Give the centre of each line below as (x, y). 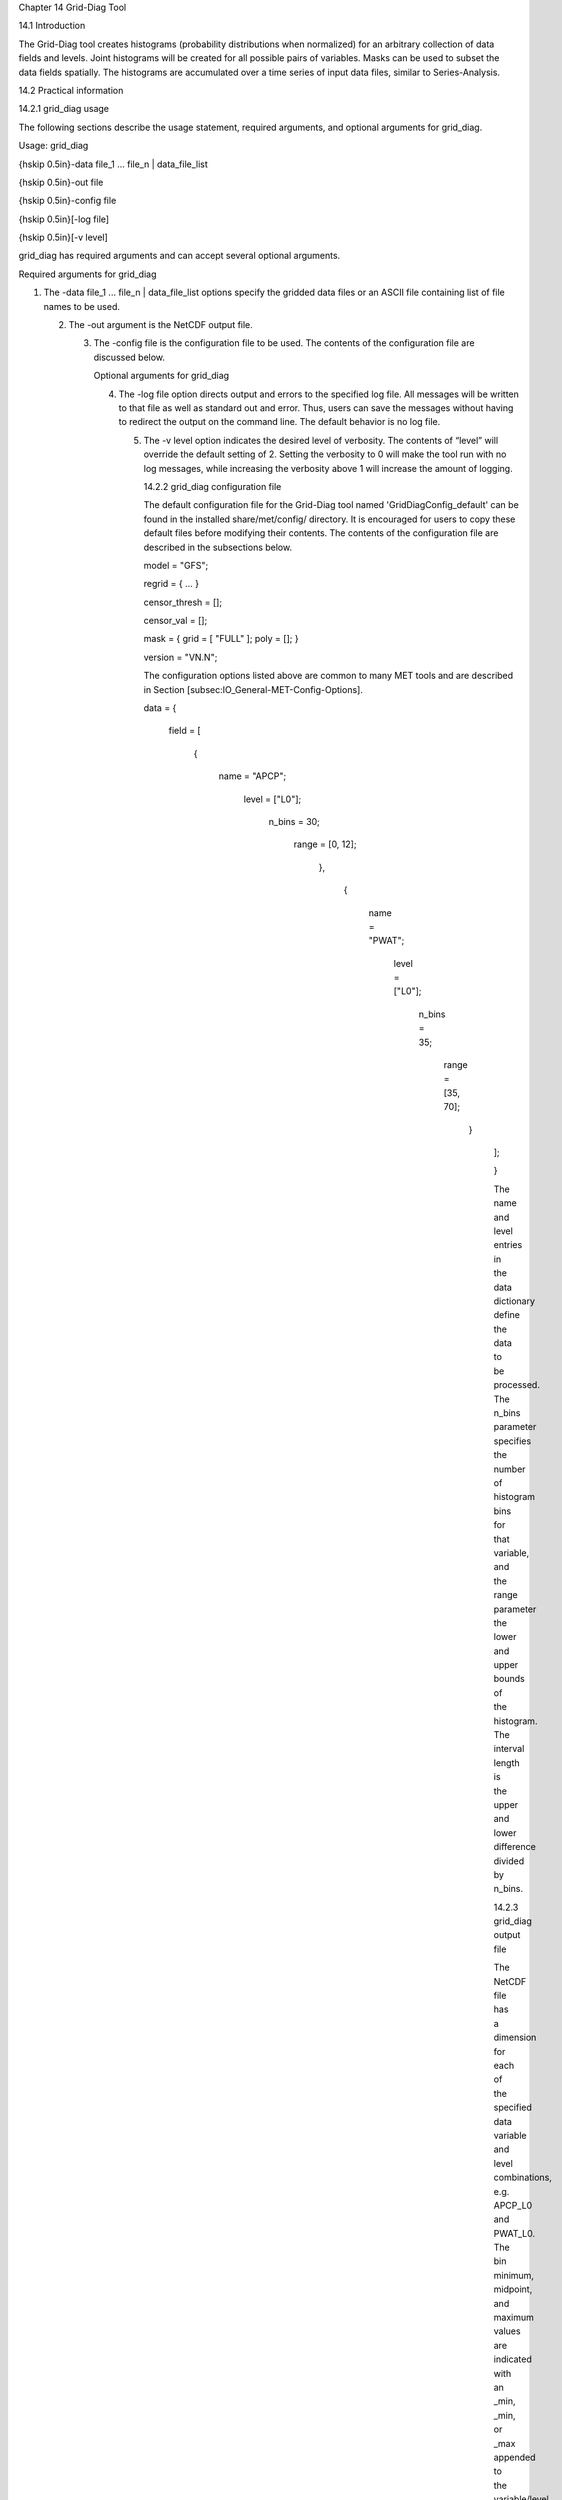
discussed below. (129, 357)
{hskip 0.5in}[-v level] (63, 237)
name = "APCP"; (252, 776)
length (506, 1762)
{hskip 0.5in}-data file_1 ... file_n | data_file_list (113, 164)
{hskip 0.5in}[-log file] (64, 219)
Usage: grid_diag (53, 146)
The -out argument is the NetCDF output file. (161, 325)
